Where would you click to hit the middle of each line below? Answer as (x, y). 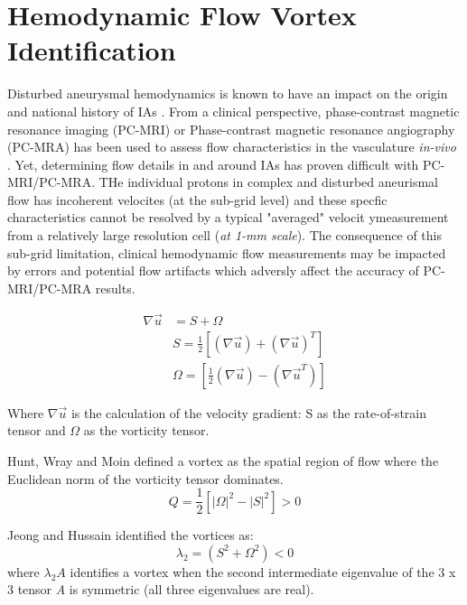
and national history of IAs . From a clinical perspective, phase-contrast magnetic (233, 111)
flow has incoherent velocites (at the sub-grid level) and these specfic (197, 199)
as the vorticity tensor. (146, 430)
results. (115, 288)
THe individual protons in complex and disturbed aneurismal (268, 182)
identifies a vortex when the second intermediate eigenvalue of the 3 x (263, 571)
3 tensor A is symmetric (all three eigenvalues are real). (161, 589)
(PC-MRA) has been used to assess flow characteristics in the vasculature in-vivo (232, 147)
